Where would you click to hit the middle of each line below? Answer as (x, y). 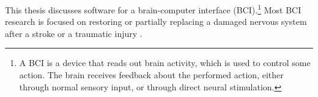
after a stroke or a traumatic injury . (74, 33)
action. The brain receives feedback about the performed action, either (151, 75)
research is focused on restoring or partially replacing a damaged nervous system (156, 22)
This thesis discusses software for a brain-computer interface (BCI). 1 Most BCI (153, 9)
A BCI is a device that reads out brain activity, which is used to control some (165, 63)
